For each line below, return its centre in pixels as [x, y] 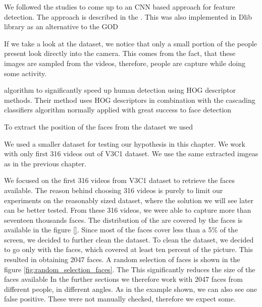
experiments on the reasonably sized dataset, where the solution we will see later [129, 200]
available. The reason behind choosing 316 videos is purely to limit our [114, 190]
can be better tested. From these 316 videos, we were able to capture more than [128, 210]
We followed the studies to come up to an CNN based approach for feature [120, 7]
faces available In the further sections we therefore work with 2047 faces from [123, 279]
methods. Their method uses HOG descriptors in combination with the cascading [130, 100]
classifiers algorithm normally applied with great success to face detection [118, 110]
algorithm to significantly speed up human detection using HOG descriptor [120, 90]
